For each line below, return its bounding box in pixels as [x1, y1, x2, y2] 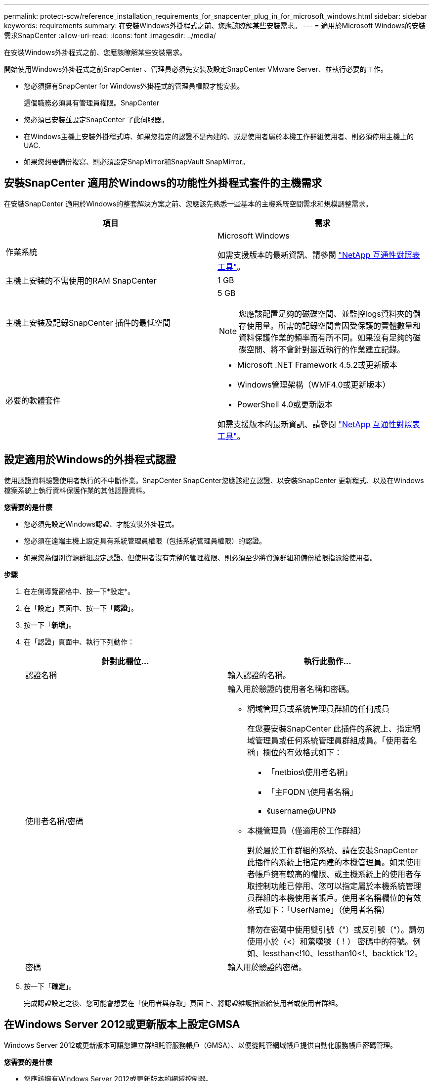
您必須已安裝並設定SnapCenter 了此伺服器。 [24, 115, 169, 124]
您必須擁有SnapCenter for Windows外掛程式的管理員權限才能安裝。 [24, 82, 244, 90]
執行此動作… [303, 656, 351, 666]
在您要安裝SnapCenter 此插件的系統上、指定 [247, 723, 412, 734]
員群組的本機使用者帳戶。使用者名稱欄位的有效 [247, 892, 422, 903]
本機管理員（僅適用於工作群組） [247, 825, 366, 835]
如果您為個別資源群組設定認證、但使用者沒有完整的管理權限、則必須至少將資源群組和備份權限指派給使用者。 [24, 553, 377, 562]
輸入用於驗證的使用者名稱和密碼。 [227, 684, 354, 694]
